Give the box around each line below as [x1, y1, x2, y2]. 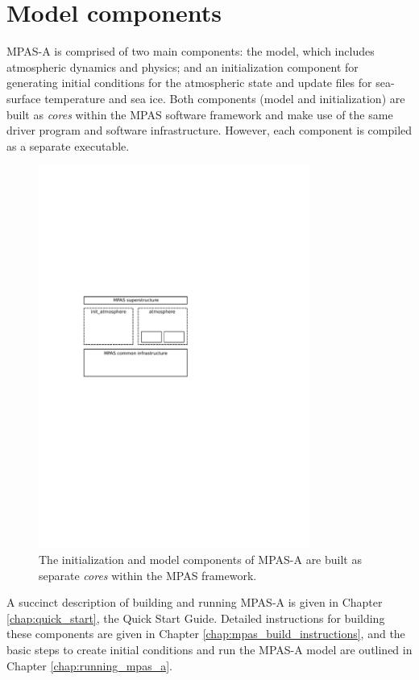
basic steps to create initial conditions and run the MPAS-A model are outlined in [6, 641, 413, 658]
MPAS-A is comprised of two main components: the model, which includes [6, 43, 375, 60]
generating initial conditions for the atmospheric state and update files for [6, 74, 372, 91]
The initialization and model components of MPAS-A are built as [39, 551, 362, 568]
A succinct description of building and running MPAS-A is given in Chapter [6, 594, 383, 611]
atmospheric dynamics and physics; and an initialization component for [6, 58, 359, 75]
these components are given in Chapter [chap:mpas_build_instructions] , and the [6, 625, 405, 642]
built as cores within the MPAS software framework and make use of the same [6, 106, 393, 122]
